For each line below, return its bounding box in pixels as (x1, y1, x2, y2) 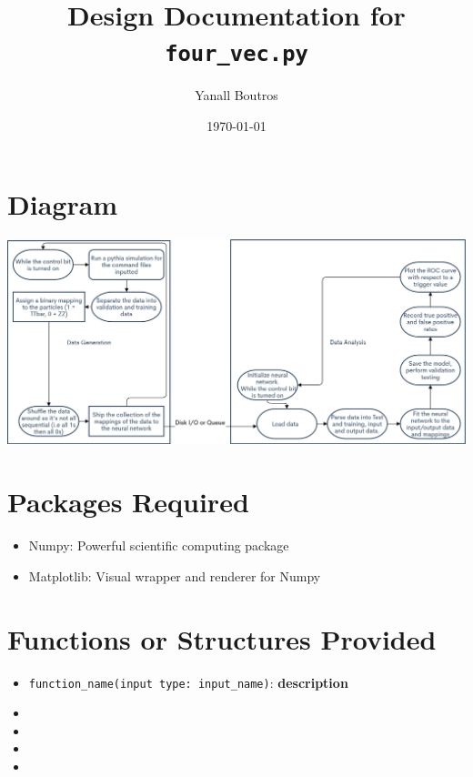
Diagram (7, 185, 118, 222)
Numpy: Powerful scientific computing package (28, 536, 289, 555)
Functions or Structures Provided (7, 620, 437, 657)
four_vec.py (165, 41, 308, 67)
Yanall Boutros (195, 86, 278, 105)
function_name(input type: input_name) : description (28, 672, 348, 691)
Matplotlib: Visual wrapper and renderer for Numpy (28, 566, 321, 585)
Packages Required (7, 483, 249, 520)
